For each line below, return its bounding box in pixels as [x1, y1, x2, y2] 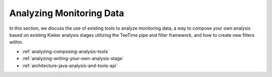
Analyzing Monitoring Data [9, 8, 124, 19]
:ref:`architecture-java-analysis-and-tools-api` [22, 62, 118, 68]
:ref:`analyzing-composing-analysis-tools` [22, 48, 109, 54]
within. [9, 39, 24, 45]
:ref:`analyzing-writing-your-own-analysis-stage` [22, 55, 124, 61]
